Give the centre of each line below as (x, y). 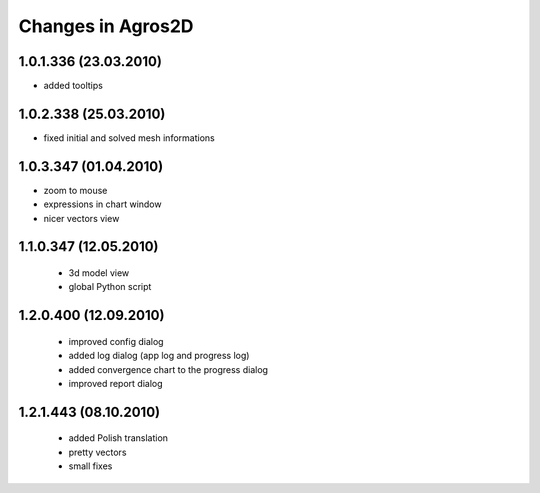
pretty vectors (97, 452)
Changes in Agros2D (106, 26)
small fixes (90, 466)
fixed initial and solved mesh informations (129, 137)
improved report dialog (116, 384)
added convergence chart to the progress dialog (168, 369)
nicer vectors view (81, 218)
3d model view (99, 273)
